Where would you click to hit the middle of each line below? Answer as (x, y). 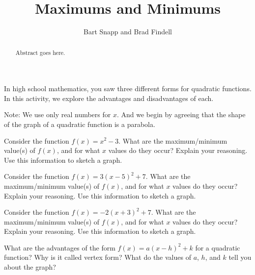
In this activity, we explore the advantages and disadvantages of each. (109, 98)
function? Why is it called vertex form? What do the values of (98, 257)
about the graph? (30, 267)
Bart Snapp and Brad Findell (128, 32)
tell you (240, 257)
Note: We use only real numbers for (57, 114)
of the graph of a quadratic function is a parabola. (80, 124)
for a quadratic (218, 247)
